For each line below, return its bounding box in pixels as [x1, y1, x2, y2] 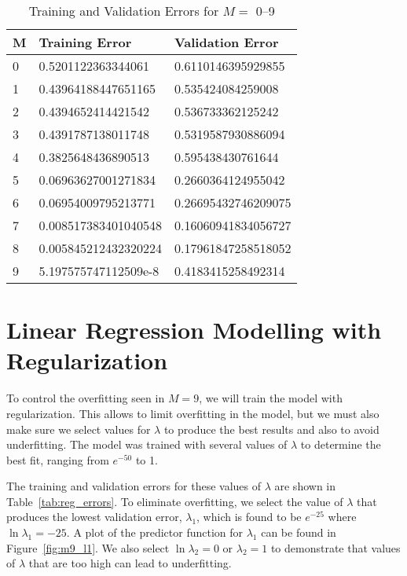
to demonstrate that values [270, 539, 401, 556]
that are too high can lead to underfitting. [28, 555, 232, 571]
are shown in [274, 478, 336, 494]
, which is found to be [196, 508, 302, 525]
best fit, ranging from [6, 451, 109, 468]
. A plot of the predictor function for [66, 524, 244, 541]
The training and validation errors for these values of [6, 478, 262, 494]
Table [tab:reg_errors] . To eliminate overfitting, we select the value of [6, 493, 343, 509]
